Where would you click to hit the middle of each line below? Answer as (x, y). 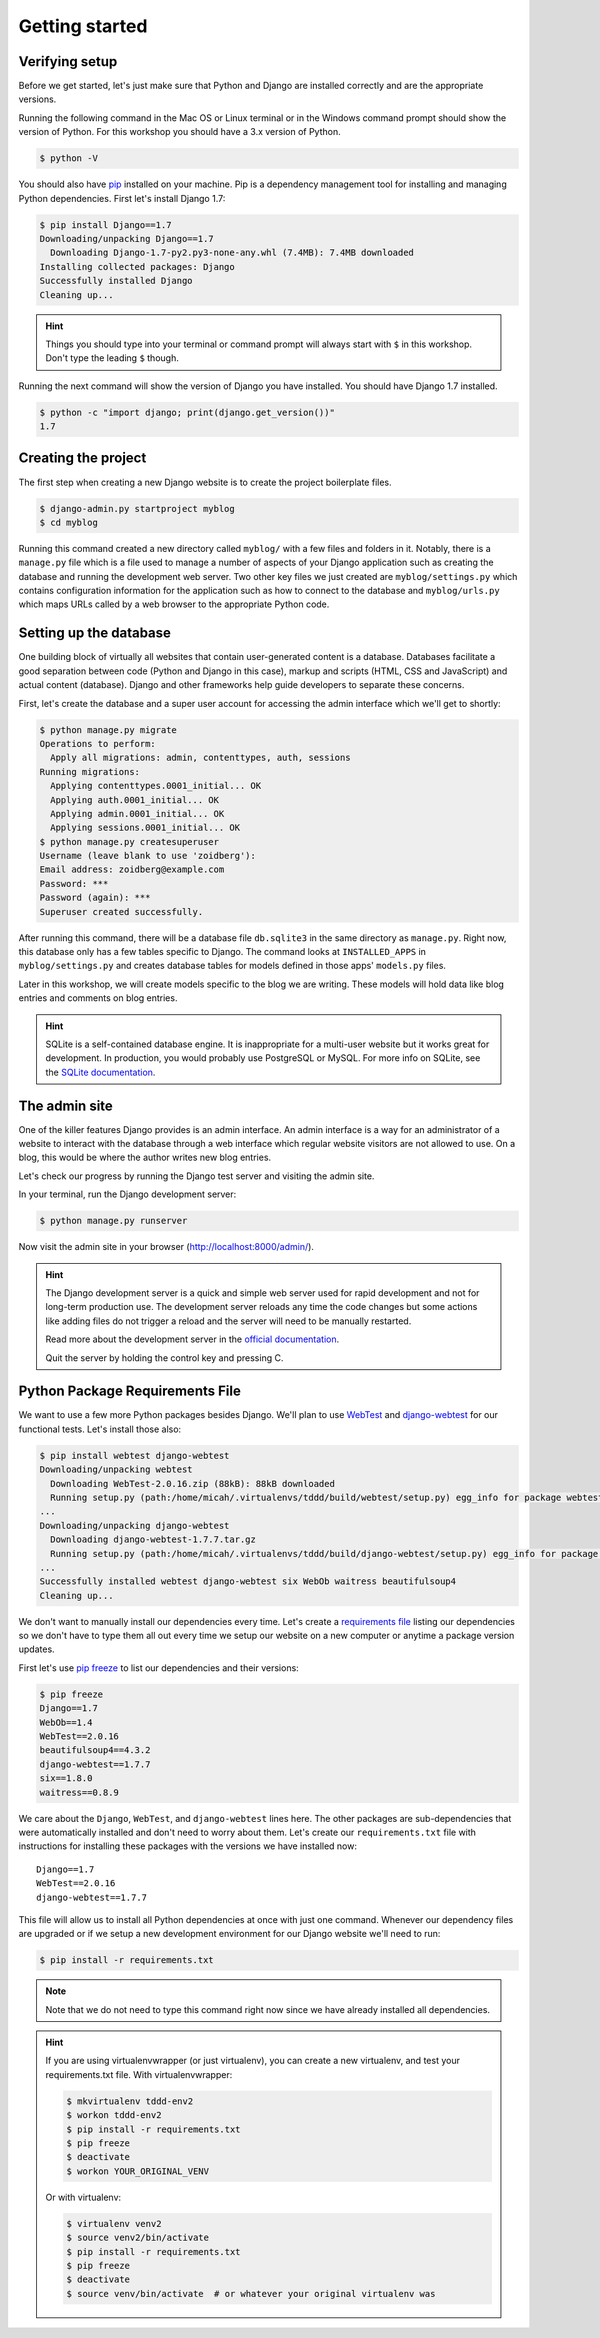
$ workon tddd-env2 (114, 2115)
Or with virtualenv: (83, 2197)
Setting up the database (95, 633)
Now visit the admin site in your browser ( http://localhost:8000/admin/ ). (166, 1247)
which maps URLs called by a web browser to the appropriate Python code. (174, 604)
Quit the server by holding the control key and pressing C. (164, 1357)
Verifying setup (68, 61)
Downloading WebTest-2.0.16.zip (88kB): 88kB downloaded (192, 1483)
